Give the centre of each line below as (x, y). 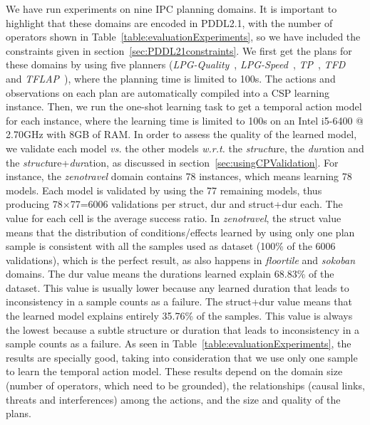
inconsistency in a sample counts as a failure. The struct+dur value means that (179, 301)
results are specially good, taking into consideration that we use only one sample (182, 357)
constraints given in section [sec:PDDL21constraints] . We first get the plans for (179, 50)
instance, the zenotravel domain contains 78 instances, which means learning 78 (179, 176)
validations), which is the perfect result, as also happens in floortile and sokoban (181, 259)
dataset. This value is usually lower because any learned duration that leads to (178, 287)
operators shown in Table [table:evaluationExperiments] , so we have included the (183, 37)
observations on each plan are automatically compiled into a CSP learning (168, 92)
